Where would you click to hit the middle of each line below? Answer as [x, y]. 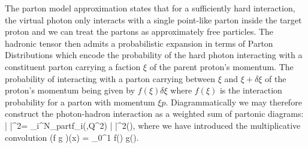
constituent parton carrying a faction [73, 66]
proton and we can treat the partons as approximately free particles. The [139, 31]
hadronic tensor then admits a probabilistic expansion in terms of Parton [139, 43]
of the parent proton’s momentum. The [221, 66]
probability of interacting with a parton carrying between [110, 78]
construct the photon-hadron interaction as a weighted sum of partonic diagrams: [154, 114]
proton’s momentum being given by [70, 90]
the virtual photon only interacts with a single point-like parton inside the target [153, 19]
